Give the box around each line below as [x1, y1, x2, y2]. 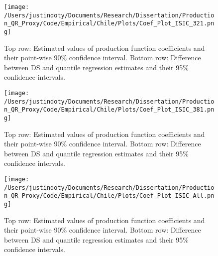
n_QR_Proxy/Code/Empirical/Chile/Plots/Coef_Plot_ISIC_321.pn [4, 20, 215, 27]
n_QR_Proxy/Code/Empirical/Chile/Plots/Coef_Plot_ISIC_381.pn [4, 106, 215, 114]
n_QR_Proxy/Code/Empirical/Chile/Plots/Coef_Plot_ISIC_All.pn [4, 192, 215, 200]
